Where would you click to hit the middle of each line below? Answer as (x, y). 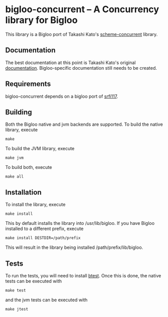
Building (19, 112)
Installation (23, 192)
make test (16, 291)
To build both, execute (29, 167)
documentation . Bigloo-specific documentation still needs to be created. (81, 68)
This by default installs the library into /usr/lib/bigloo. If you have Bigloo (80, 223)
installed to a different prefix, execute (45, 229)
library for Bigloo (41, 20)
